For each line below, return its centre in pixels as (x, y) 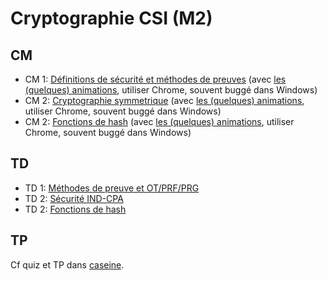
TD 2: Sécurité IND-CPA (74, 198)
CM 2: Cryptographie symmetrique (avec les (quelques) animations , (164, 100)
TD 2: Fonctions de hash (75, 209)
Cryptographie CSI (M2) (111, 18)
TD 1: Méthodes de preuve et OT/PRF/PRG (112, 188)
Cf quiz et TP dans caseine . (67, 264)
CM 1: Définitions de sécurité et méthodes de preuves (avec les (155, 79)
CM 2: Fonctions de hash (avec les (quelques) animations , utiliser (159, 121)
